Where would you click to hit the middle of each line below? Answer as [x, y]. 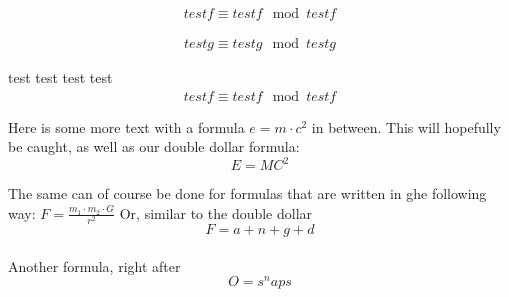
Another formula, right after [94, 265]
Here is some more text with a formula [126, 126]
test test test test [60, 77]
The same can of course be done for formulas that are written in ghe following [247, 193]
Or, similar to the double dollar [216, 212]
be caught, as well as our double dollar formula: [154, 146]
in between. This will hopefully [406, 126]
